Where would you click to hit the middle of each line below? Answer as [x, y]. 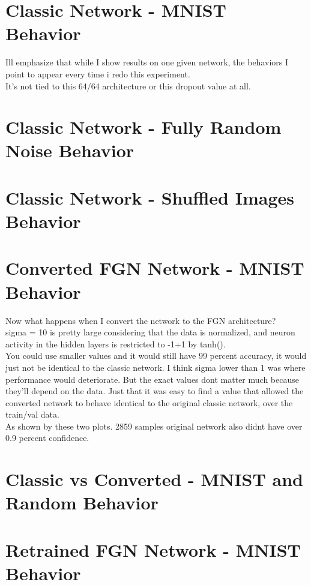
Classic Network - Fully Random [143, 127]
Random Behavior [82, 502]
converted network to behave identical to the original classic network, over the [149, 402]
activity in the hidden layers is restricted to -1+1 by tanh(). [116, 343]
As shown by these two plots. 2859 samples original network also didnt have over [154, 426]
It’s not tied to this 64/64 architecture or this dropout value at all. [128, 85]
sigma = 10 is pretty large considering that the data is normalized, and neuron [150, 332]
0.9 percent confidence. [47, 438]
